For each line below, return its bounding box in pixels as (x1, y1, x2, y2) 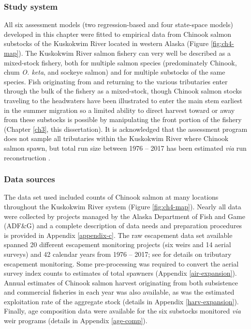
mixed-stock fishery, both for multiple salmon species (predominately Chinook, (4, 57, 237, 67)
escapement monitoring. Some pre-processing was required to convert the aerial (4, 258, 239, 268)
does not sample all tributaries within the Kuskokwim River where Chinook (4, 133, 229, 143)
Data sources (4, 173, 55, 185)
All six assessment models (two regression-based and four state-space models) (4, 19, 233, 30)
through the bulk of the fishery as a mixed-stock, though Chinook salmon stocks (4, 86, 242, 96)
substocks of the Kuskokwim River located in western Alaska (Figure (4, 38, 209, 48)
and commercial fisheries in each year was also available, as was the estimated (4, 287, 235, 297)
